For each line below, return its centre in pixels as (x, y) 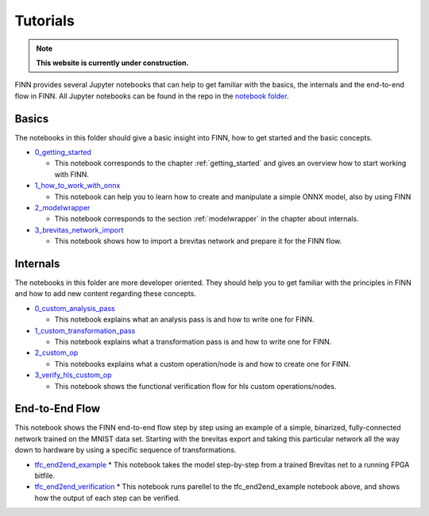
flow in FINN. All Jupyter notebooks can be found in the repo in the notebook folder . (152, 96)
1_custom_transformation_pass (85, 330)
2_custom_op (56, 352)
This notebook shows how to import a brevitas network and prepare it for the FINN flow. (198, 241)
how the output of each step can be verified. (107, 498)
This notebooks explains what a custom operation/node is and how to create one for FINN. (203, 364)
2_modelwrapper (62, 207)
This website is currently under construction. (112, 63)
